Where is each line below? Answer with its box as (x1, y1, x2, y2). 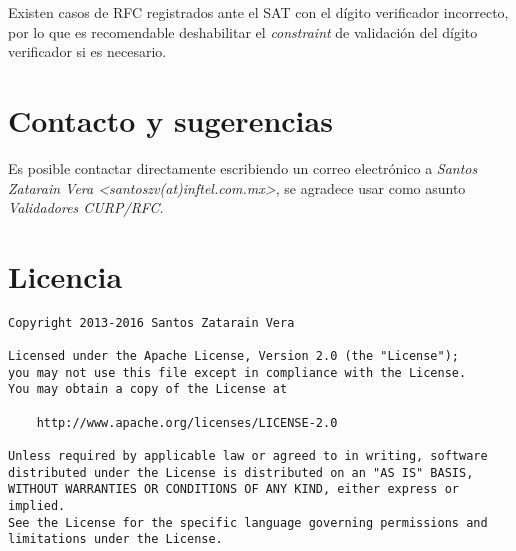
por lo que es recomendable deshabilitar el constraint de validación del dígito (8, 21, 478, 42)
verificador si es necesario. (8, 41, 167, 62)
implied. (8, 499, 66, 514)
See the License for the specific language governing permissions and (8, 515, 488, 530)
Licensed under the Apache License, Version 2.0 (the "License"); (8, 349, 460, 364)
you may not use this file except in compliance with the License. (8, 365, 467, 380)
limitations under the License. (8, 532, 223, 547)
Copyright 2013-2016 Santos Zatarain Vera (8, 315, 295, 330)
